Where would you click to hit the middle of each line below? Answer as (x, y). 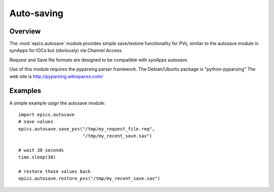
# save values (36, 122)
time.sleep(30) (37, 157)
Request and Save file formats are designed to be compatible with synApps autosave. (99, 60)
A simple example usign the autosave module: (58, 103)
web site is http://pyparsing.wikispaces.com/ (56, 76)
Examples (25, 91)
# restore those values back (55, 172)
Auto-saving (36, 13)
